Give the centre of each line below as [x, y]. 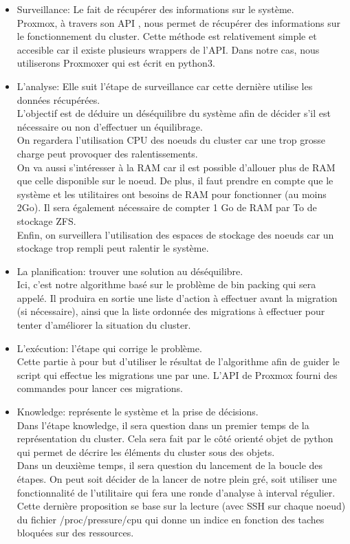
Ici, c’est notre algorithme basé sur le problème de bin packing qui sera [166, 284]
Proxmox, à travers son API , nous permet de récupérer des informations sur [178, 22]
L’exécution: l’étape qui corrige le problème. [109, 348]
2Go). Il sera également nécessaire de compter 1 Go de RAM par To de [167, 207]
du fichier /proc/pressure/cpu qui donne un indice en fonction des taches [171, 519]
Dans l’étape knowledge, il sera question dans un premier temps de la [163, 425]
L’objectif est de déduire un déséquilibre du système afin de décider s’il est [174, 113]
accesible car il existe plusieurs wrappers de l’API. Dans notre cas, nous [168, 49]
